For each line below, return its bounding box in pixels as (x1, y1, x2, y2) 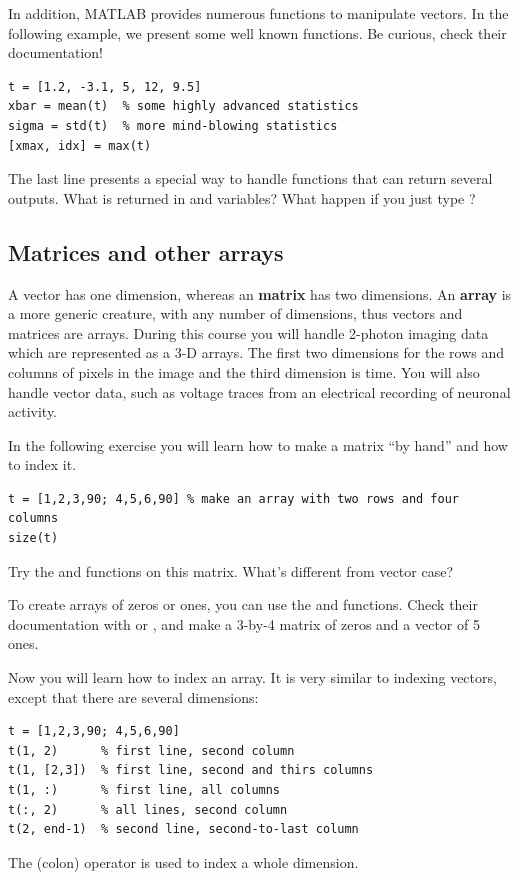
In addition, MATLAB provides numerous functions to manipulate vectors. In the (8, 3, 509, 23)
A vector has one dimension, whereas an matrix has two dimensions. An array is (8, 283, 512, 304)
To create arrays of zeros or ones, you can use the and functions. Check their (8, 594, 478, 615)
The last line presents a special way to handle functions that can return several (8, 168, 493, 189)
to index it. (8, 454, 77, 475)
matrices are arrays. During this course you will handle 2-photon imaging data (8, 322, 489, 343)
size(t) (8, 531, 59, 546)
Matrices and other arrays (8, 236, 284, 267)
